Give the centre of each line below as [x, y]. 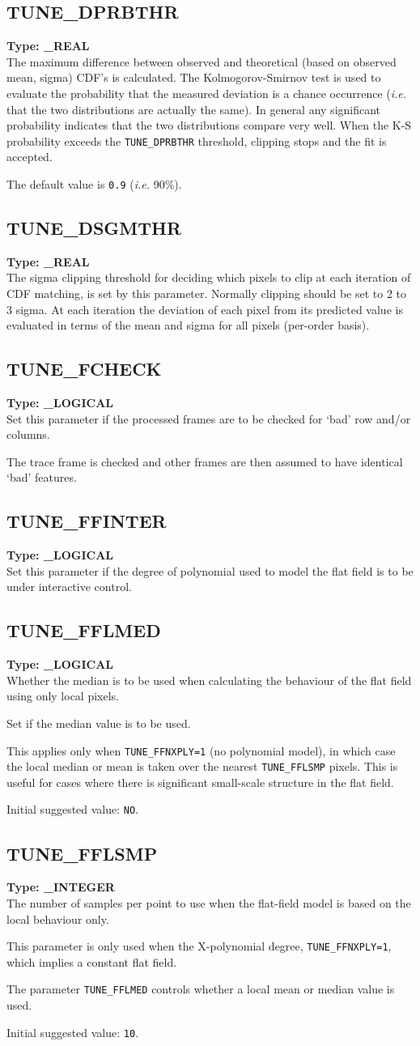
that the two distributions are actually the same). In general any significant [194, 109]
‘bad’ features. [42, 477]
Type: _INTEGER [61, 887]
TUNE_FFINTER [87, 521]
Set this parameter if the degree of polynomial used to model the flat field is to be [210, 570]
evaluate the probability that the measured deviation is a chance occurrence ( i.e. [207, 93]
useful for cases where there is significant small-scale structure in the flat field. [200, 782]
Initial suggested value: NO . [73, 809]
